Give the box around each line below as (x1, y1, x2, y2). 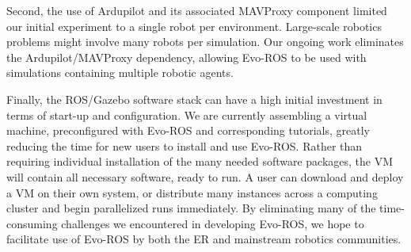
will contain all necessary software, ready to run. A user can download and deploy (6, 168, 404, 185)
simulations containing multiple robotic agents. (6, 64, 234, 81)
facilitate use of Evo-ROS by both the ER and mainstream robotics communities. (6, 231, 401, 247)
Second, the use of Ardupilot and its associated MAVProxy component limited (6, 2, 387, 18)
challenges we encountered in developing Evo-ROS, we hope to (61, 215, 364, 231)
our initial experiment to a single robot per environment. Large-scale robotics (6, 17, 382, 34)
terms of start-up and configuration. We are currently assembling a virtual (6, 106, 367, 123)
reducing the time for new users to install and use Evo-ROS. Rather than (6, 137, 363, 154)
